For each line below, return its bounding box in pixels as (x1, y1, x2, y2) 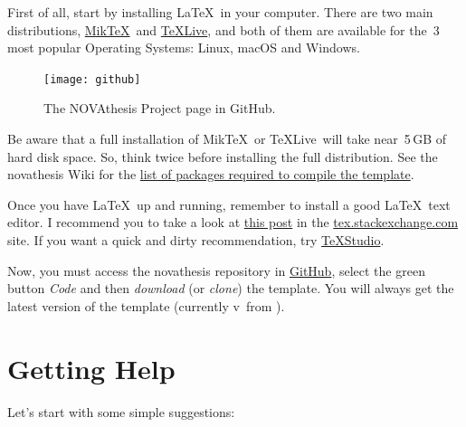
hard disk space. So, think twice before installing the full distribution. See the (7, 147, 438, 166)
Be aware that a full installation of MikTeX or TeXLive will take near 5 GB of (7, 129, 447, 148)
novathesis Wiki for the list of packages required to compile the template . (7, 165, 414, 184)
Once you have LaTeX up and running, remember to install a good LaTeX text (7, 195, 451, 213)
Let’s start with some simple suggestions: (7, 402, 235, 421)
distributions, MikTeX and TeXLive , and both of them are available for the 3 (7, 20, 440, 39)
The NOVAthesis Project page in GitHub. (43, 99, 276, 118)
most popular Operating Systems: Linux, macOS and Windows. (7, 38, 360, 57)
